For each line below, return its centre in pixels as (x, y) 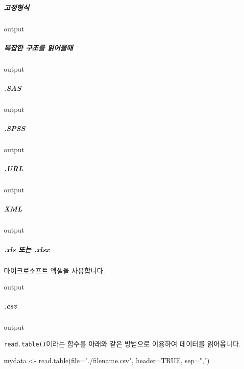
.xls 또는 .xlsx (27, 249)
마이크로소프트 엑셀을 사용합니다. (55, 270)
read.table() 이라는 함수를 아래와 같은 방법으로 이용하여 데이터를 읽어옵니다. (122, 343)
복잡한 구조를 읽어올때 (38, 47)
